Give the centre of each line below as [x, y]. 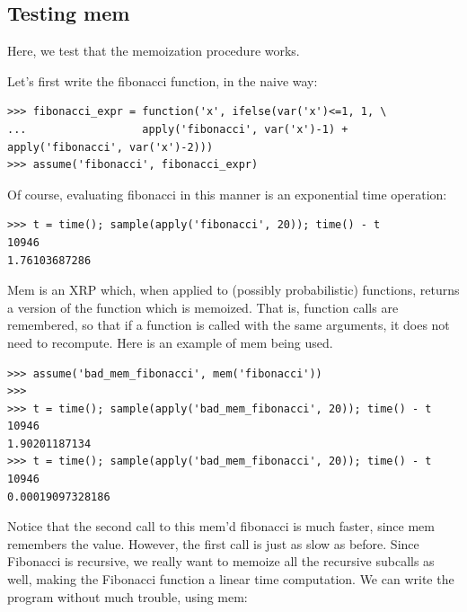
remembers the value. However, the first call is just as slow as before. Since [213, 543]
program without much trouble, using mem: [128, 596]
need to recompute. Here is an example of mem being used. [170, 342]
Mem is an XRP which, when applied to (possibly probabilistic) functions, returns [233, 290]
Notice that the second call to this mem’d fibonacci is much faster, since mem [221, 526]
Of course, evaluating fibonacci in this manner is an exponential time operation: [227, 194]
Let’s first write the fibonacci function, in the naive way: [163, 80]
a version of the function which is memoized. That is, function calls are [203, 307]
